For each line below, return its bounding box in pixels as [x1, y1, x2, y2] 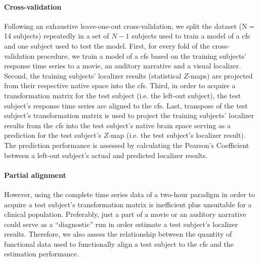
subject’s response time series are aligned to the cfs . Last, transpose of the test [4, 100, 248, 110]
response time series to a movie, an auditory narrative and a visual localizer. [4, 60, 241, 71]
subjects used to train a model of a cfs [132, 30, 250, 41]
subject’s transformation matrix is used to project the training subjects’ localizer [4, 110, 254, 121]
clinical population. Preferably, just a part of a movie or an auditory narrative [4, 209, 246, 219]
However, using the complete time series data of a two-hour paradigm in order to [4, 189, 255, 199]
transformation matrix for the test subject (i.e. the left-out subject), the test [4, 90, 241, 100]
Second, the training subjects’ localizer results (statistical [4, 70, 182, 81]
